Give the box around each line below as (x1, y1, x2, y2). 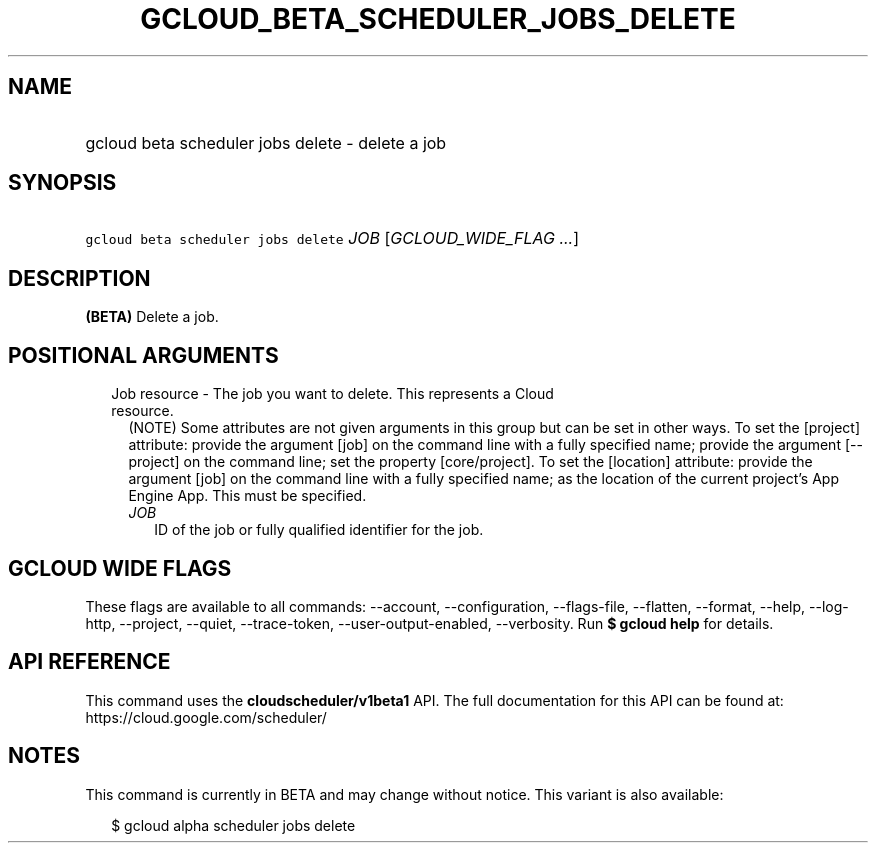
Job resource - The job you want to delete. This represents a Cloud (111, 385, 554, 403)
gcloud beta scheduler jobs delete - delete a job (85, 132, 447, 153)
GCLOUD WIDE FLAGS (8, 555, 232, 581)
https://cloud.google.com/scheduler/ (85, 708, 327, 726)
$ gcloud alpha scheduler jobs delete (111, 816, 356, 834)
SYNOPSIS (8, 170, 117, 196)
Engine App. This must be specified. (128, 487, 367, 505)
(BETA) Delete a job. (85, 308, 219, 326)
